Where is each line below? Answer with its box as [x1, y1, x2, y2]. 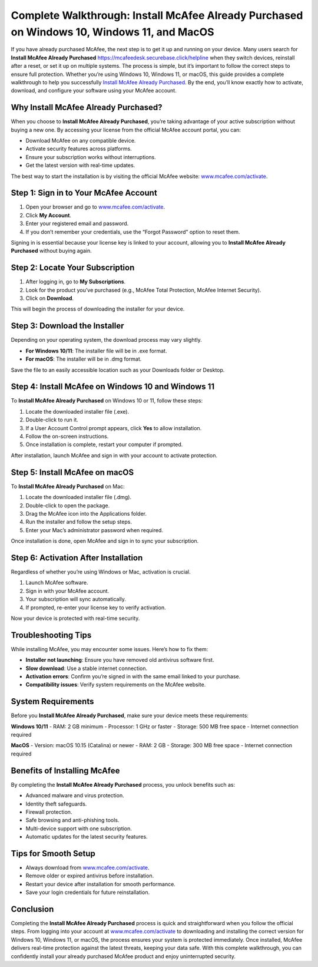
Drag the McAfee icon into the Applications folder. [25, 510, 147, 517]
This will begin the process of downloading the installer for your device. [11, 305, 185, 312]
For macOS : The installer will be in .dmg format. [25, 355, 142, 362]
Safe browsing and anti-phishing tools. [25, 817, 120, 824]
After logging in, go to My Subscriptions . [25, 278, 126, 285]
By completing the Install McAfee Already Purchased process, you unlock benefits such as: [11, 781, 236, 788]
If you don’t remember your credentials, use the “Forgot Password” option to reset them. [25, 228, 240, 235]
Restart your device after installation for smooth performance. [25, 880, 176, 887]
